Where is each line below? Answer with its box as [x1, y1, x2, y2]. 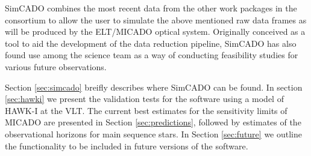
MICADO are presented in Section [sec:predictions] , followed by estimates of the [5, 116, 301, 128]
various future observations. [5, 60, 107, 73]
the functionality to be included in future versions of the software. [5, 139, 248, 152]
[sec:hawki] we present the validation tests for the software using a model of [5, 92, 284, 105]
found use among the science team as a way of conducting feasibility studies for [5, 49, 298, 61]
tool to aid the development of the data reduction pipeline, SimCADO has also [5, 37, 297, 49]
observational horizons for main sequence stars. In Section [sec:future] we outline [5, 127, 303, 140]
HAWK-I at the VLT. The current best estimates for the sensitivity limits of [5, 104, 287, 116]
